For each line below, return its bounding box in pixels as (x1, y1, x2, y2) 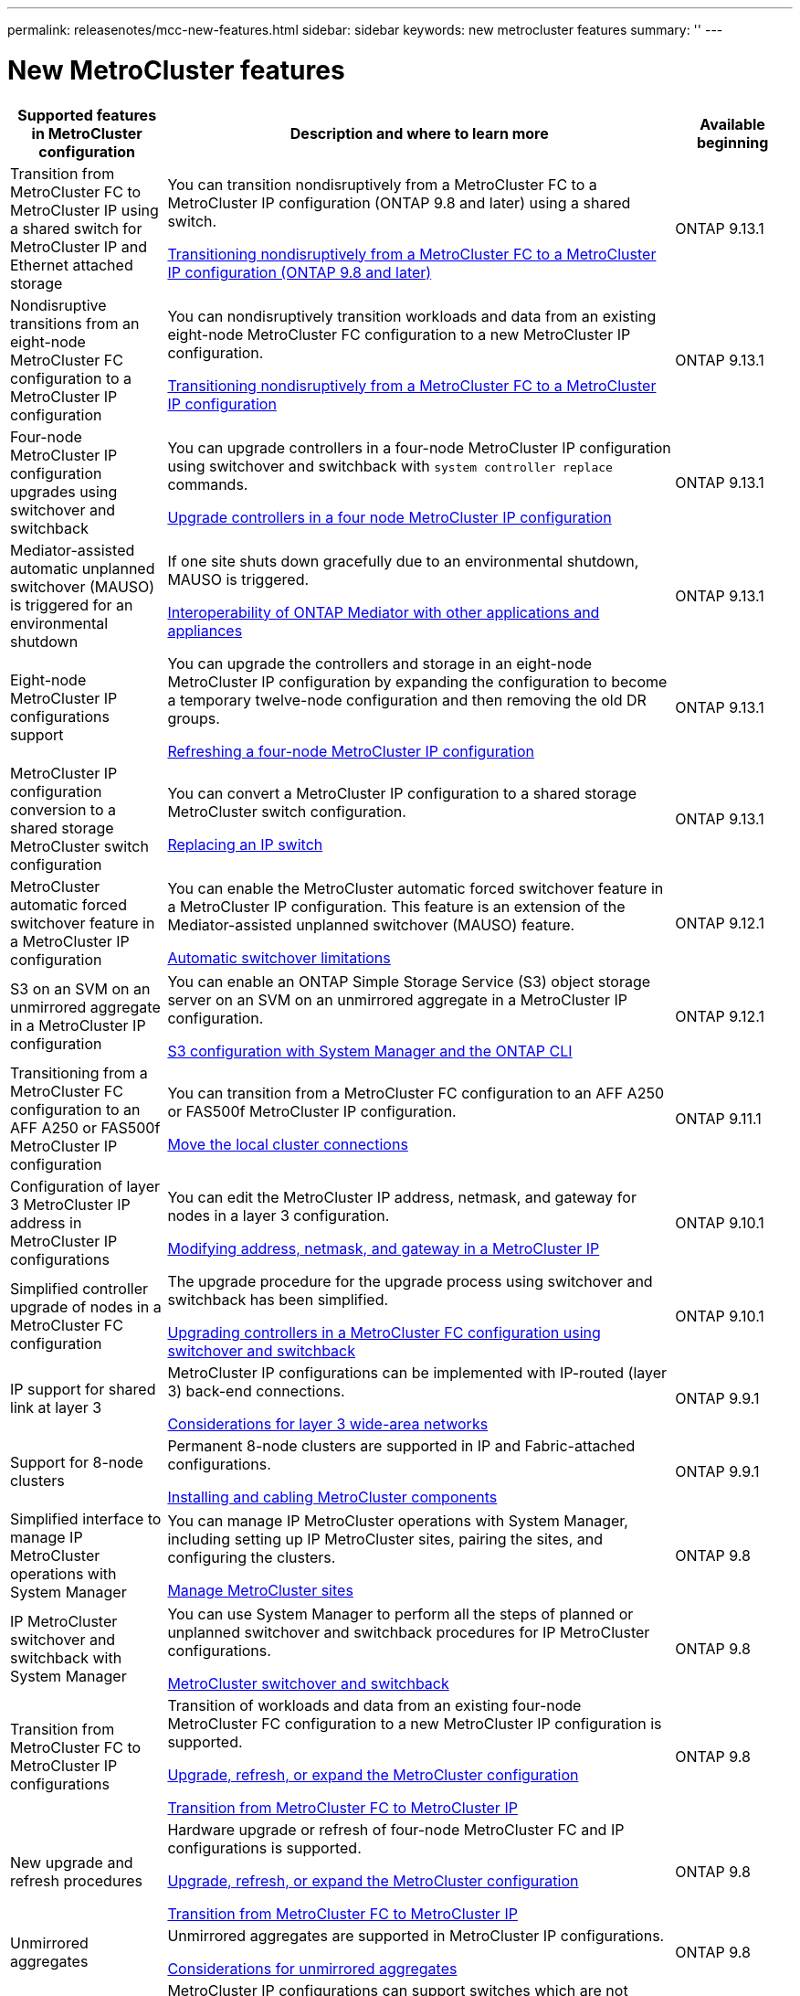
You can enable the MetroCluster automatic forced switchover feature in (167, 878, 664, 897)
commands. (167, 474, 248, 494)
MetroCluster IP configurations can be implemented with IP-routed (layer (167, 1363, 668, 1382)
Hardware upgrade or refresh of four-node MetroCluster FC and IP (167, 1820, 625, 1839)
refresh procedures (10, 1871, 142, 1890)
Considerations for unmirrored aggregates (167, 1959, 458, 1978)
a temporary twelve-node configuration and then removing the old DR (167, 690, 647, 709)
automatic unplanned (10, 558, 155, 578)
